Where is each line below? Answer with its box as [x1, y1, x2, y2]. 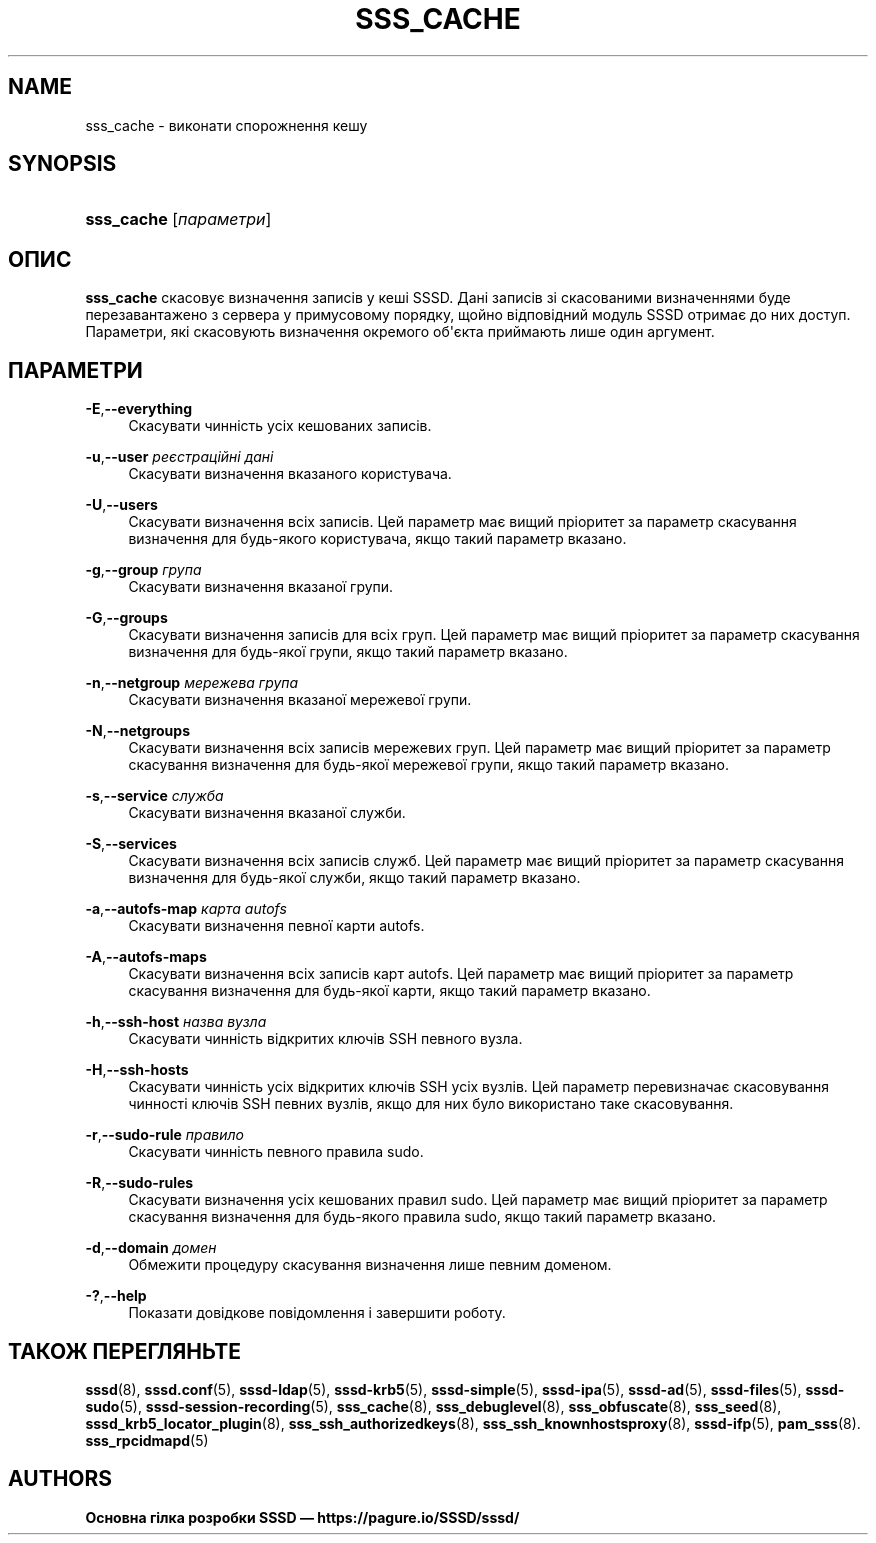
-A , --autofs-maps [85, 948, 207, 966]
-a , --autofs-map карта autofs [85, 900, 287, 918]
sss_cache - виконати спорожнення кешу [85, 116, 368, 134]
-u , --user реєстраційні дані [85, 448, 274, 466]
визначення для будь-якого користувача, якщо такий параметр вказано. [128, 530, 627, 548]
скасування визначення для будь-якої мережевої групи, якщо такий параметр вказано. [128, 756, 729, 774]
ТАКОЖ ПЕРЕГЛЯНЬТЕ [8, 1338, 242, 1364]
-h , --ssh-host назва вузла [85, 1013, 267, 1031]
